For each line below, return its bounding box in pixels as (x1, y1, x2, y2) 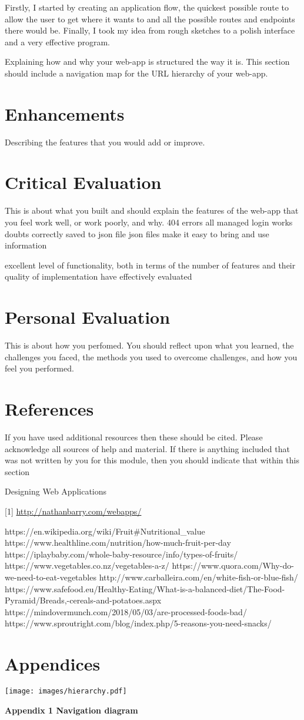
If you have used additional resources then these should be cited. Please (5, 431, 263, 443)
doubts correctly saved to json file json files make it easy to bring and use (5, 227, 269, 240)
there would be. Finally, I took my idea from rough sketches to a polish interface (5, 24, 295, 37)
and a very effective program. (5, 35, 110, 48)
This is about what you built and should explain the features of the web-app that (5, 204, 299, 217)
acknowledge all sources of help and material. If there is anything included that (5, 442, 290, 454)
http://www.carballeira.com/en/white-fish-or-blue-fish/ (99, 570, 298, 583)
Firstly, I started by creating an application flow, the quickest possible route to (5, 1, 289, 13)
